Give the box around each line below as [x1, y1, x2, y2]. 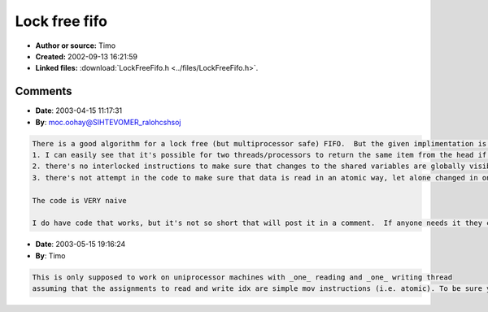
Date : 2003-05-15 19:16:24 [35, 240, 126, 249]
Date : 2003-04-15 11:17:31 [35, 106, 123, 115]
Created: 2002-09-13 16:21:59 [35, 51, 138, 61]
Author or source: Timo [35, 41, 116, 50]
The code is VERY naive [32, 196, 128, 205]
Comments [15, 84, 72, 98]
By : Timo [35, 250, 66, 260]
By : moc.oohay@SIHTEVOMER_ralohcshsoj [35, 117, 181, 127]
